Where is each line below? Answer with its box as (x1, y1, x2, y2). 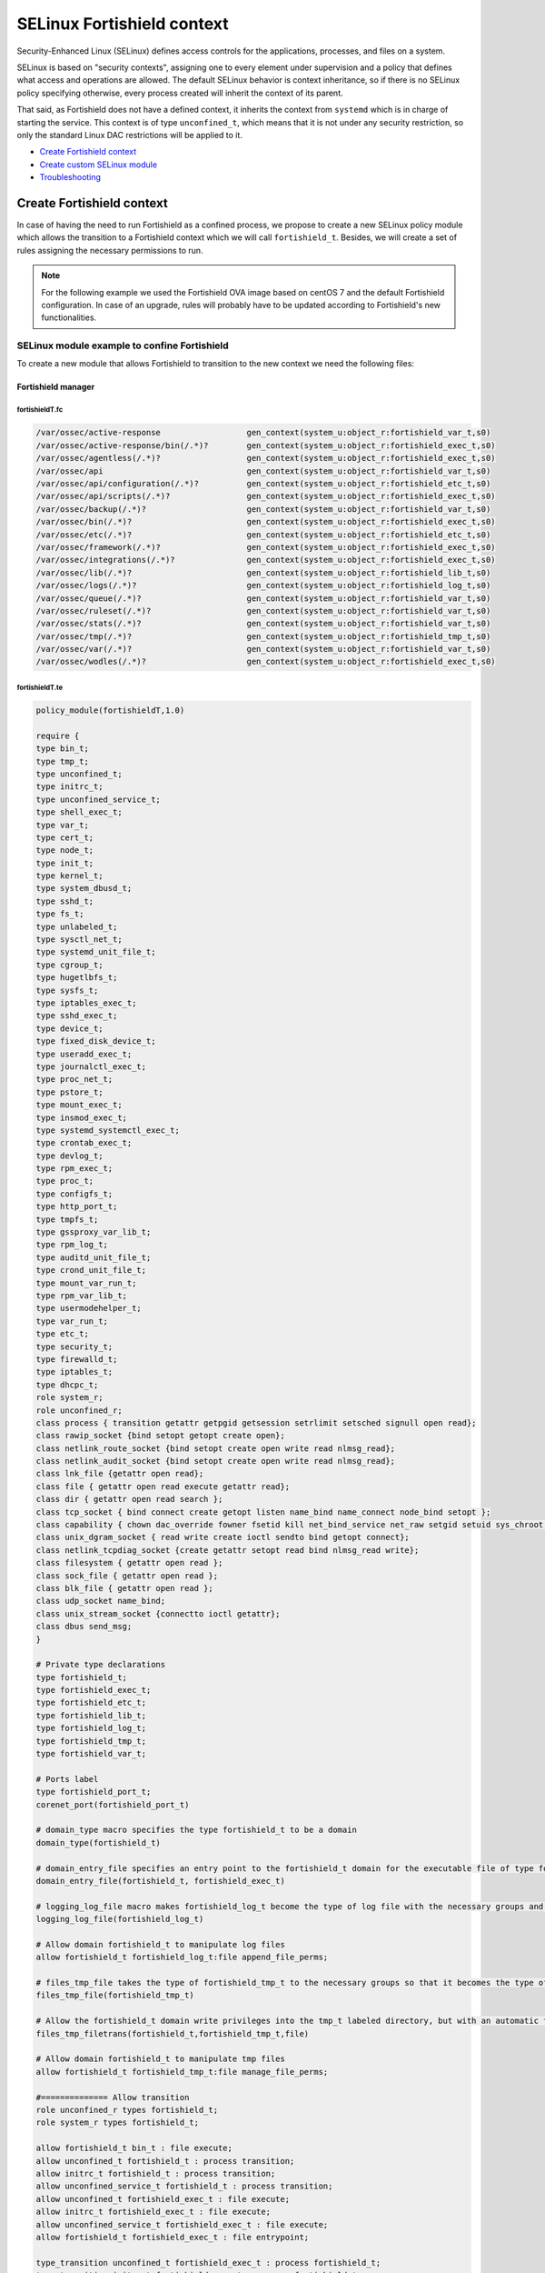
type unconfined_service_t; (35, 794, 161, 805)
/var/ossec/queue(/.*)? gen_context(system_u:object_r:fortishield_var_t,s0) (35, 593, 491, 604)
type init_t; (35, 857, 94, 868)
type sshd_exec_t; (35, 1010, 118, 1021)
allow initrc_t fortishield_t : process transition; (35, 2168, 276, 2178)
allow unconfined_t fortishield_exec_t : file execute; (35, 2194, 291, 2204)
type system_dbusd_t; (35, 883, 133, 894)
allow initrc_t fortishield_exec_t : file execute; (35, 2207, 272, 2218)
